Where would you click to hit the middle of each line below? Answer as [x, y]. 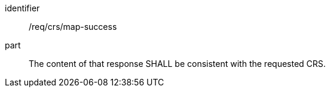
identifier [22, 8]
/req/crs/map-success [73, 27]
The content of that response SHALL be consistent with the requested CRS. [177, 64]
